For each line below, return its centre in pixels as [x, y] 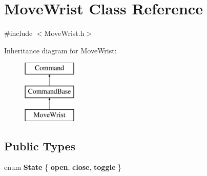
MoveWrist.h [64, 33]
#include [18, 33]
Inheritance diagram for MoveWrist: [60, 50]
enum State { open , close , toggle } [63, 167]
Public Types [40, 145]
